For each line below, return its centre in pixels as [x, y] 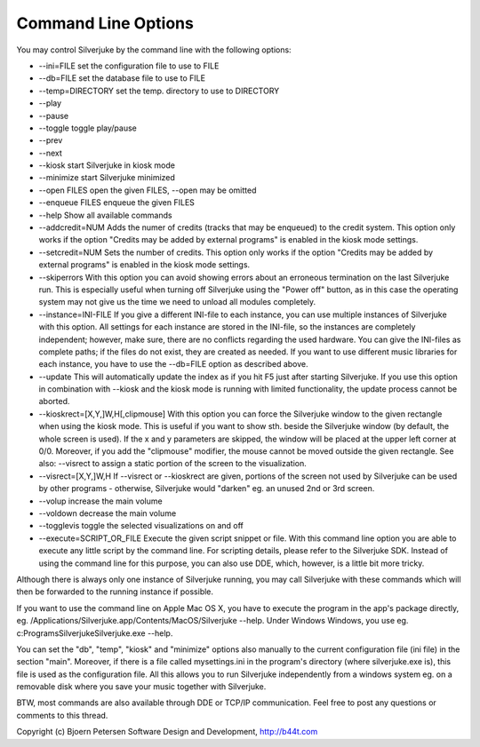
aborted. [54, 401]
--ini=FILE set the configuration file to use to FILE [129, 66]
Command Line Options [105, 23]
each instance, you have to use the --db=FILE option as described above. [173, 364]
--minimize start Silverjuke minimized [107, 178]
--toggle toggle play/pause [88, 128]
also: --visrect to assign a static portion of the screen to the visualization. [172, 464]
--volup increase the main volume [101, 501]
